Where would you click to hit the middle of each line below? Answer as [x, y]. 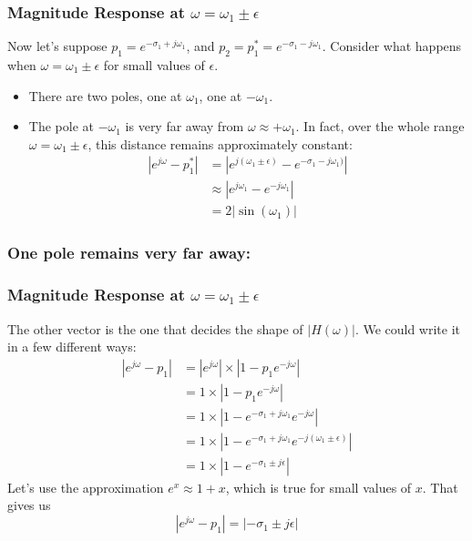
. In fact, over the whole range [380, 126]
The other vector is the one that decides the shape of [155, 328]
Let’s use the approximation [86, 487]
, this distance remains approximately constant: [220, 143]
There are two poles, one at [105, 95]
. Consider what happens [392, 46]
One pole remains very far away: [129, 253]
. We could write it [408, 328]
